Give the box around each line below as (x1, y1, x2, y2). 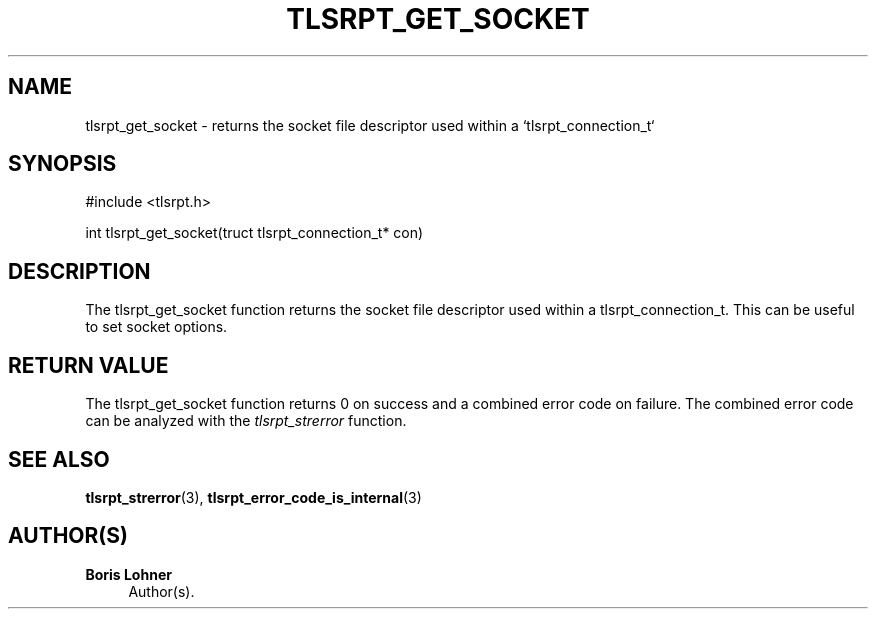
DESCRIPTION (8, 258, 151, 284)
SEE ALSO (8, 446, 110, 472)
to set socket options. (85, 318, 228, 336)
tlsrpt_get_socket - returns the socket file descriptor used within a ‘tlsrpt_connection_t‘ (85, 116, 655, 134)
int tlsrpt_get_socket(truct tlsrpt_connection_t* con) (85, 224, 424, 242)
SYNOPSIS (8, 151, 117, 177)
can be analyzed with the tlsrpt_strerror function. (85, 412, 407, 430)
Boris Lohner (85, 565, 172, 583)
